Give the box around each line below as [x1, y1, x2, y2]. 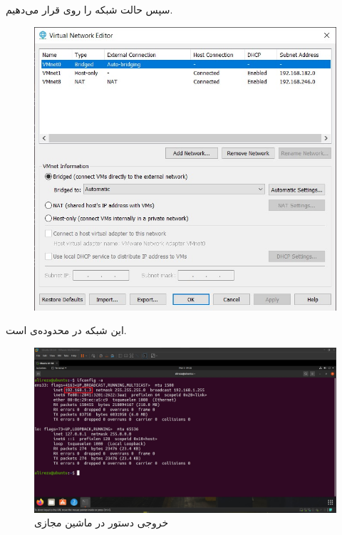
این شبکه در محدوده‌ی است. [6, 323, 127, 338]
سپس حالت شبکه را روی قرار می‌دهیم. [6, 2, 173, 16]
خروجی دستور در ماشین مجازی [34, 515, 169, 530]
